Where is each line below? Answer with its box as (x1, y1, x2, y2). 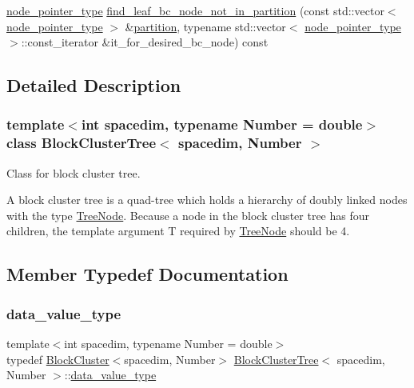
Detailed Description (6, 73, 181, 98)
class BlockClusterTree (6, 133, 157, 153)
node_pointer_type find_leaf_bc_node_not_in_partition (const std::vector (6, 2, 384, 18)
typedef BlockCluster (6, 350, 109, 367)
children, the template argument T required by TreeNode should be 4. (6, 222, 350, 239)
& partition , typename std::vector (125, 18, 286, 34)
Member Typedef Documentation (6, 262, 289, 286)
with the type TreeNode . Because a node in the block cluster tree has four (6, 206, 369, 223)
